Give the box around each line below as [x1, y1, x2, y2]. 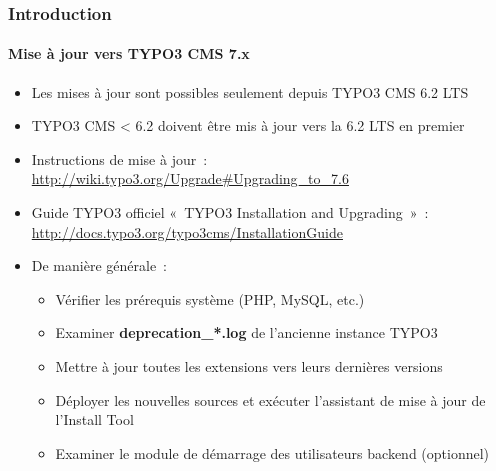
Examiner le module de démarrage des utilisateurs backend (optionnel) [55, 442, 490, 463]
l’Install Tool [55, 409, 134, 430]
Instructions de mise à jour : [31, 148, 208, 169]
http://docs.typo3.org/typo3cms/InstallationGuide [31, 221, 343, 242]
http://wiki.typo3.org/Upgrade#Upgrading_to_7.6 [31, 168, 349, 189]
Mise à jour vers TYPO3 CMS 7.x [8, 43, 250, 64]
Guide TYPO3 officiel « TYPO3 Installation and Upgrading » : [31, 202, 429, 223]
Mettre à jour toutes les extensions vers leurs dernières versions [55, 355, 443, 376]
